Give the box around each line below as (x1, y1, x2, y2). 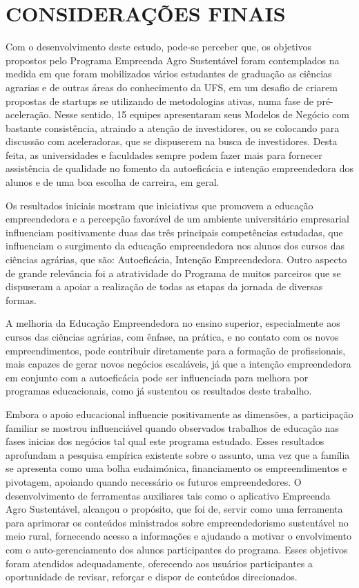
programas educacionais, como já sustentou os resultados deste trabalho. (6, 383, 312, 398)
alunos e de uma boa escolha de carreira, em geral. (6, 175, 220, 189)
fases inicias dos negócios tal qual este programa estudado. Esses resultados (6, 434, 324, 448)
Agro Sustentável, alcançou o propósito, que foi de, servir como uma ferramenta (6, 502, 343, 516)
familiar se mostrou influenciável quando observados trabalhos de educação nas (6, 420, 339, 435)
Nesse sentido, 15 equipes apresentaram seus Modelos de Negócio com (54, 107, 350, 122)
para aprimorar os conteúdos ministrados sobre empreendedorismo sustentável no (6, 515, 349, 529)
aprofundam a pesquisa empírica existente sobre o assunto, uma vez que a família (6, 447, 350, 462)
